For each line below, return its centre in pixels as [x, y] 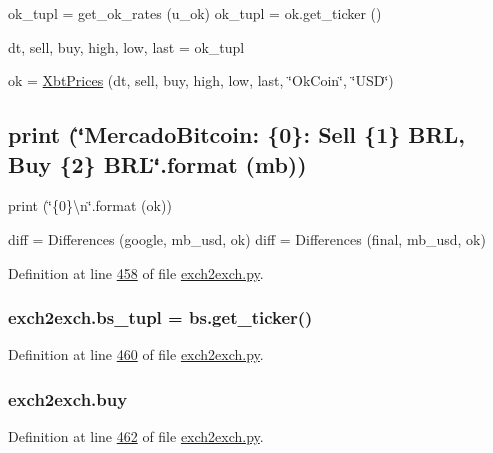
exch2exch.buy [68, 398]
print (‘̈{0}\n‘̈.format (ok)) [90, 205]
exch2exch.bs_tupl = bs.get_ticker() [160, 317]
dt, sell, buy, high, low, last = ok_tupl [126, 46]
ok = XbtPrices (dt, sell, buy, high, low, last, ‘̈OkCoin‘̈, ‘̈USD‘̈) [201, 80]
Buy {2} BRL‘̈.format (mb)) [157, 163]
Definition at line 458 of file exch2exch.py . [136, 272]
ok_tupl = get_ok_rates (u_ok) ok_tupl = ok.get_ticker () [195, 13]
